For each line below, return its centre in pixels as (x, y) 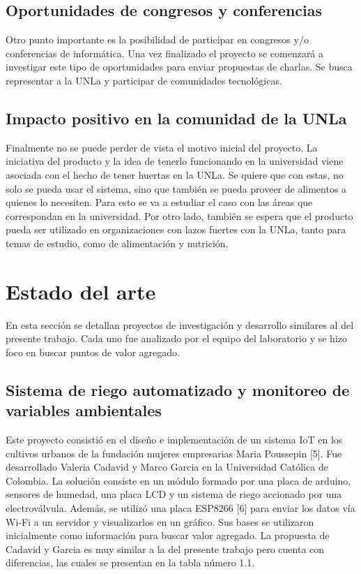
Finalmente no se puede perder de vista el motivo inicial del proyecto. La (162, 147)
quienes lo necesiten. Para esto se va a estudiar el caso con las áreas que (159, 202)
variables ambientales (84, 410)
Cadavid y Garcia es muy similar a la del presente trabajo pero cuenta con (165, 549)
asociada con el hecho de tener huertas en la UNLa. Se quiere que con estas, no (175, 174)
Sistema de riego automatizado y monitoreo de (178, 389)
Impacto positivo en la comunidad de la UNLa (176, 118)
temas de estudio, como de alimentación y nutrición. (117, 243)
